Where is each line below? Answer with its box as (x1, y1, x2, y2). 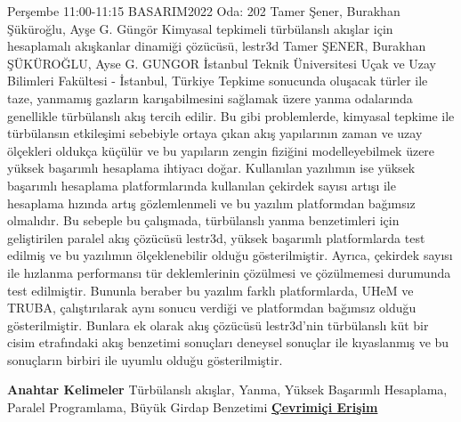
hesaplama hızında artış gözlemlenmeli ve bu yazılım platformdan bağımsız (7, 193, 416, 212)
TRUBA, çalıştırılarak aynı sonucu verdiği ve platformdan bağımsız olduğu (7, 298, 417, 317)
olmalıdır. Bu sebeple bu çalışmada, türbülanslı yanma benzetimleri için (7, 211, 400, 230)
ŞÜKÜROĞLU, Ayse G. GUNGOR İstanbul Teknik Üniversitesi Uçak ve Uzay (7, 53, 436, 72)
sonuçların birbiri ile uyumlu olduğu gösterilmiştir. (7, 350, 283, 369)
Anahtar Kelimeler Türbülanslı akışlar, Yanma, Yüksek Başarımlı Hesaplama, (7, 380, 448, 399)
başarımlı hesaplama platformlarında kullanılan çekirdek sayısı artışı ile (7, 175, 396, 194)
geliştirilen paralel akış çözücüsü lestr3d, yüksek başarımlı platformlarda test (7, 228, 425, 247)
